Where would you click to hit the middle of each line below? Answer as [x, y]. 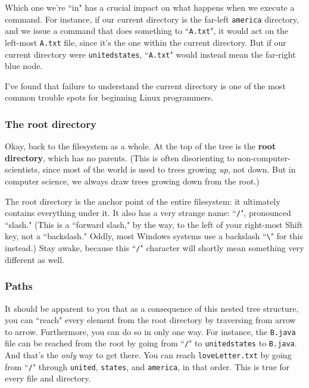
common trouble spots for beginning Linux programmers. [109, 97]
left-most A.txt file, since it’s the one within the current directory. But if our [146, 42]
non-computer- [264, 157]
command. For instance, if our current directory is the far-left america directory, [152, 19]
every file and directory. [48, 378]
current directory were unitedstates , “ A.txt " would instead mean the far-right [150, 54]
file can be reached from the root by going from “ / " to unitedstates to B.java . [151, 343]
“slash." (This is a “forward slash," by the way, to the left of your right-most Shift [154, 224]
